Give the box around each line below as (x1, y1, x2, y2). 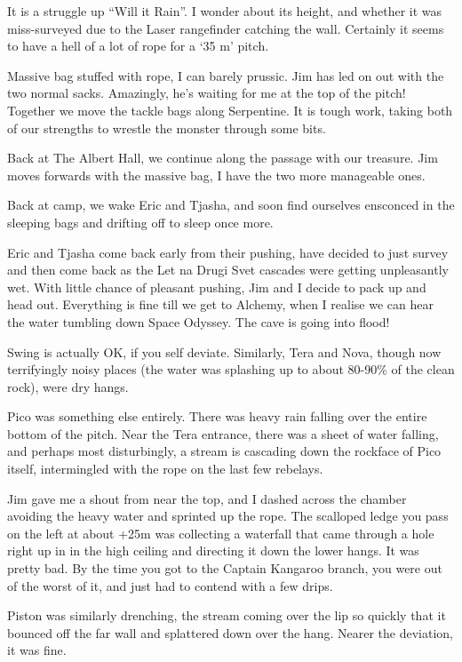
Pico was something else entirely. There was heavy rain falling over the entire (7, 407, 427, 426)
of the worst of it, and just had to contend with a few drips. (7, 576, 333, 594)
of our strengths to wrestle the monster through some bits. (7, 118, 326, 137)
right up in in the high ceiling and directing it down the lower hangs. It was (7, 541, 419, 560)
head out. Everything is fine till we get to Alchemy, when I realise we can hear (7, 295, 434, 314)
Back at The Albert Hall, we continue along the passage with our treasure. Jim (7, 148, 438, 167)
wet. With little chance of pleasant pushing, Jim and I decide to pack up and (7, 277, 426, 296)
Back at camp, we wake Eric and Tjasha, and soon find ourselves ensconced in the (7, 195, 455, 214)
